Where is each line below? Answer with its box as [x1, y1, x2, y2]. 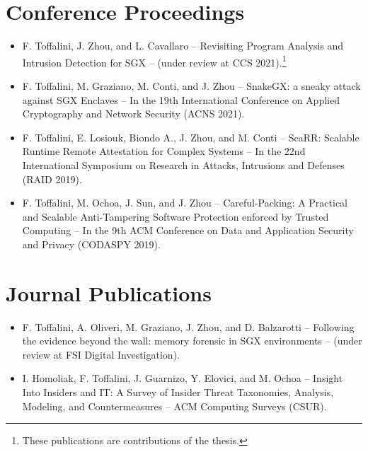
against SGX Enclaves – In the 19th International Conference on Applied [22, 92, 340, 107]
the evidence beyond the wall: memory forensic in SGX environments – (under [22, 333, 362, 348]
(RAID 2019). [22, 171, 82, 186]
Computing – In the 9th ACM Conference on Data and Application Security [22, 223, 354, 238]
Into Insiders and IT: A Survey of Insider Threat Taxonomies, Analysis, [22, 385, 334, 399]
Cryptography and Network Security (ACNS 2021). [22, 106, 245, 121]
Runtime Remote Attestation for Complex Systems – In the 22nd [22, 144, 306, 158]
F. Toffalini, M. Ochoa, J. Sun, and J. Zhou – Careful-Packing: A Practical [22, 195, 348, 210]
